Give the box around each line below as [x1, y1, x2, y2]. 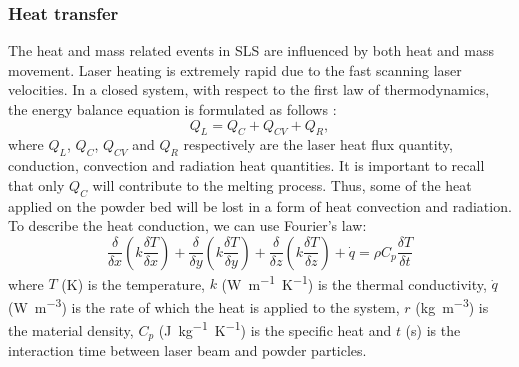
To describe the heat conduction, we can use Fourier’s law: [8, 215, 367, 236]
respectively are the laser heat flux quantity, [183, 134, 453, 155]
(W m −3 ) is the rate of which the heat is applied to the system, [8, 294, 400, 317]
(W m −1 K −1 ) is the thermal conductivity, [221, 270, 487, 294]
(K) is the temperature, [61, 273, 205, 294]
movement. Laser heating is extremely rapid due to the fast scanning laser [8, 59, 462, 80]
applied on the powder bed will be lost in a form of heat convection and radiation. [8, 195, 512, 216]
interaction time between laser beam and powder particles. [8, 340, 367, 361]
